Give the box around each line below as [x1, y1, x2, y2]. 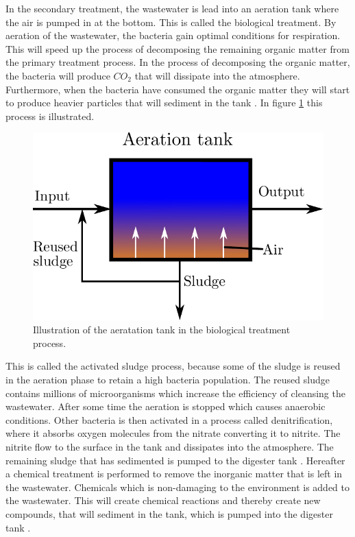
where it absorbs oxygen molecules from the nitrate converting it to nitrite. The [5, 426, 341, 440]
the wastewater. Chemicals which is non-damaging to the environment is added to [5, 479, 350, 494]
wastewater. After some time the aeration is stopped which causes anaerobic [5, 399, 326, 414]
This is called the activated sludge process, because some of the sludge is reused [5, 359, 341, 373]
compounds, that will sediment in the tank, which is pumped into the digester [5, 506, 333, 521]
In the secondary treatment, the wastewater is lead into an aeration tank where [5, 1, 339, 15]
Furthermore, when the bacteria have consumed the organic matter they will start [5, 82, 350, 96]
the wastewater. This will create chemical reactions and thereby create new [5, 493, 321, 508]
